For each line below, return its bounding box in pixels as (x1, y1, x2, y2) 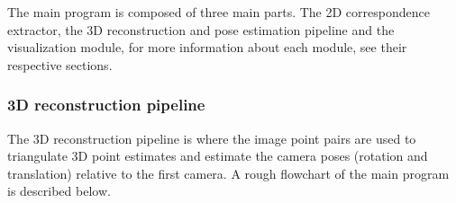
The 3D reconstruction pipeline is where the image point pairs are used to (7, 128, 416, 147)
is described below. (7, 181, 111, 200)
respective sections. (7, 55, 113, 74)
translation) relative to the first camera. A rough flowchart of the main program (7, 163, 450, 182)
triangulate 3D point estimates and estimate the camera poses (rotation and (7, 146, 428, 165)
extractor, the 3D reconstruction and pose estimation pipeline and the (7, 20, 395, 39)
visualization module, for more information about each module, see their (7, 38, 407, 57)
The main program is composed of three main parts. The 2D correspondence (7, 3, 430, 21)
